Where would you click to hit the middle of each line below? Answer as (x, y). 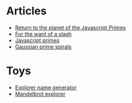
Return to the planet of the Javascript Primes (70, 28)
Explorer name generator (46, 87)
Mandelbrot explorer (40, 93)
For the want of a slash (43, 34)
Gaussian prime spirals (43, 47)
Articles (26, 11)
